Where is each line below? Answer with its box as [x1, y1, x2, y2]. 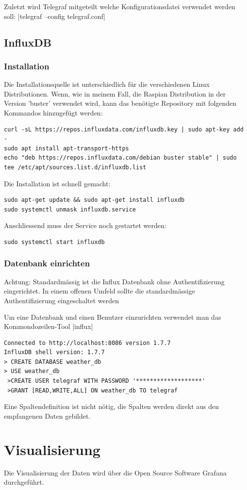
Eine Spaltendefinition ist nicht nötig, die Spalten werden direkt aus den [4, 401, 219, 411]
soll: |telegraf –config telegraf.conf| [4, 11, 106, 21]
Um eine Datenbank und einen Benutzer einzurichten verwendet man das [4, 311, 221, 322]
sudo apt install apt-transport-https [4, 145, 129, 152]
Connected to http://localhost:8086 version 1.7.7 [4, 339, 171, 346]
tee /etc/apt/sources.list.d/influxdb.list [4, 163, 147, 171]
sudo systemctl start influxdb [4, 238, 105, 245]
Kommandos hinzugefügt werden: [4, 107, 103, 117]
